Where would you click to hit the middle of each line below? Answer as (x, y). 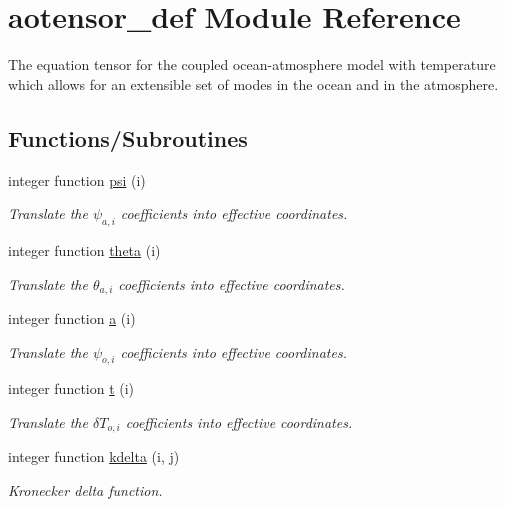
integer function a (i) (72, 317)
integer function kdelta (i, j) (94, 456)
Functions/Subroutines (128, 137)
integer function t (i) (71, 388)
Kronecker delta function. (85, 489)
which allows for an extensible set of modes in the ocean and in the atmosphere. (253, 83)
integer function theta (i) (84, 249)
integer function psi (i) (77, 179)
